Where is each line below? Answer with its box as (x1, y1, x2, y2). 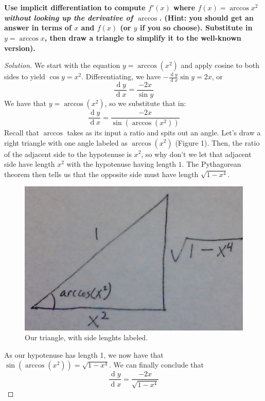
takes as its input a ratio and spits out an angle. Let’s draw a (67, 127, 261, 137)
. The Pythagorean (182, 159, 241, 169)
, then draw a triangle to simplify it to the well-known (44, 32, 241, 43)
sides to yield (4, 71, 45, 82)
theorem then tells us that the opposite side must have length (4, 168, 199, 179)
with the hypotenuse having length (66, 159, 176, 169)
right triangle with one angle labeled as (4, 137, 128, 148)
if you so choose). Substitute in (139, 22, 253, 33)
